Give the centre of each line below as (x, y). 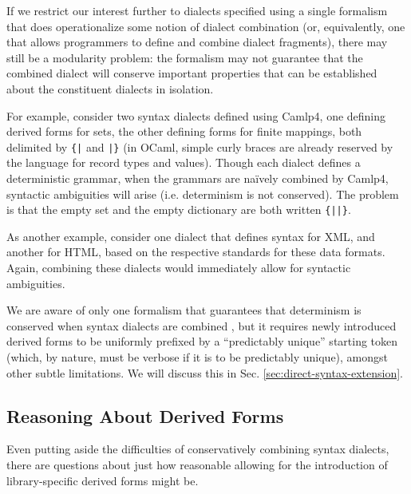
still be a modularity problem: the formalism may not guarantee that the (185, 57)
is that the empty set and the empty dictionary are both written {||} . (179, 209)
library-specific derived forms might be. (103, 480)
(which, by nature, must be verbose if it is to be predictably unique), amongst (198, 357)
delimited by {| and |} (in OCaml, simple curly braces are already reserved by (200, 146)
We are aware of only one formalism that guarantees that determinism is (184, 310)
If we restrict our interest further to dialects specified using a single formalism (197, 10)
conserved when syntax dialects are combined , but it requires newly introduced (202, 325)
